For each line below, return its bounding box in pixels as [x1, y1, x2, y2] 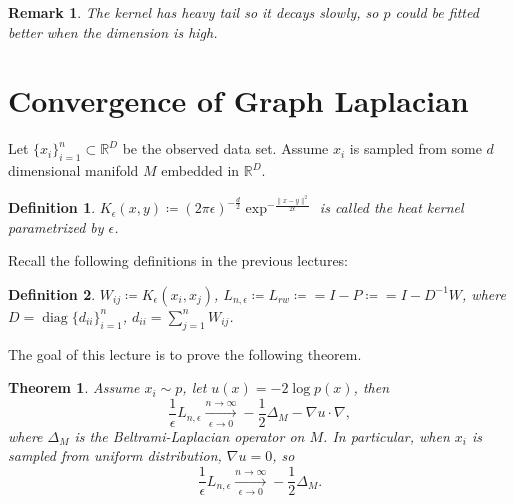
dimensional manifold [8, 160, 139, 181]
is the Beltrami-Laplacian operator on [74, 425, 305, 446]
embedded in [161, 160, 240, 181]
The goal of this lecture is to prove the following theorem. [8, 343, 362, 364]
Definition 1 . [8, 197, 96, 218]
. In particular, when [323, 425, 450, 446]
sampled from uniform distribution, [8, 445, 222, 466]
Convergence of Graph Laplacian [8, 80, 469, 121]
